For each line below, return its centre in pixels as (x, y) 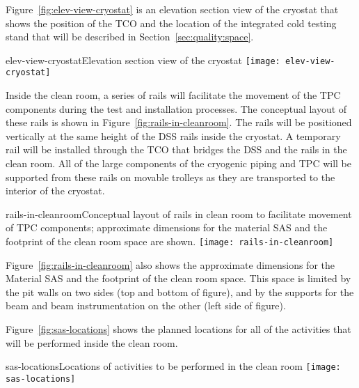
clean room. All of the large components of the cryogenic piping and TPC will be (178, 163)
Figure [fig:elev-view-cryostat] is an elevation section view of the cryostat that (172, 9)
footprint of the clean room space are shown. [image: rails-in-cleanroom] (170, 241)
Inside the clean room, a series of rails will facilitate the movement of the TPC (173, 95)
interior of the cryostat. (55, 191)
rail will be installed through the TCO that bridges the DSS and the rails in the (176, 149)
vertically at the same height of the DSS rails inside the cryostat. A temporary (173, 135)
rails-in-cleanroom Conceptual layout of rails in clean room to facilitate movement (179, 214)
